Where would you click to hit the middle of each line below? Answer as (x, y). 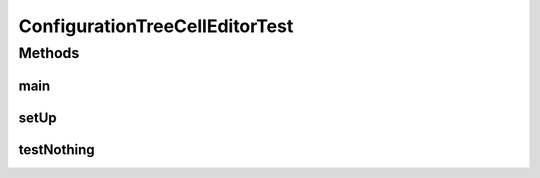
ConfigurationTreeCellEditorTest (156, 26)
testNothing (56, 149)
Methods (49, 53)
